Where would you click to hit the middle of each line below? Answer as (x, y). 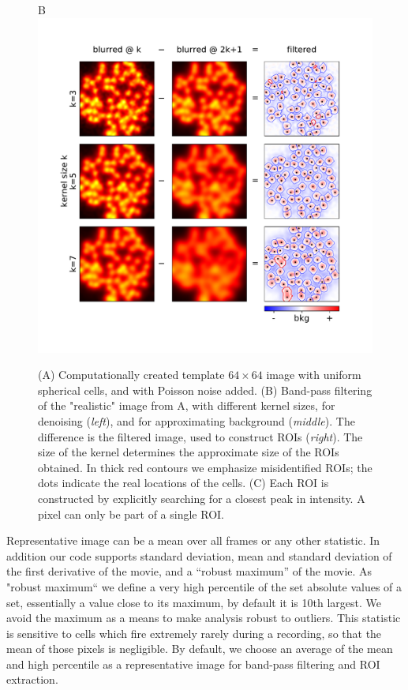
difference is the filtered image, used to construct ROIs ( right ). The (200, 436)
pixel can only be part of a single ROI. (131, 514)
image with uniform (314, 375)
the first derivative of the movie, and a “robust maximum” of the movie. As (189, 571)
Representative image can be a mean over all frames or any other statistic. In (193, 540)
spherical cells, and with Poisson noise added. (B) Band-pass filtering (205, 390)
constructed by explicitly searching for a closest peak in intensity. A (202, 498)
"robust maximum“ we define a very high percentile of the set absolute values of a (204, 586)
